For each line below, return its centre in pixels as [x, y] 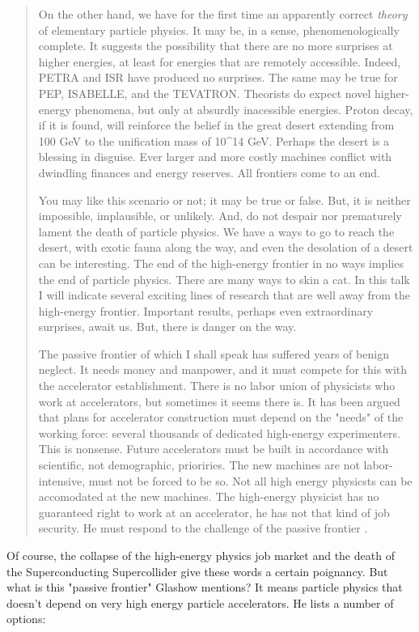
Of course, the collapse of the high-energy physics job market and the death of [201, 555]
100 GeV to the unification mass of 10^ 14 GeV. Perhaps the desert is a [214, 140]
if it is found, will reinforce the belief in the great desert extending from [216, 125]
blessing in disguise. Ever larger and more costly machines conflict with [215, 157]
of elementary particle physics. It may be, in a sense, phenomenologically [219, 30]
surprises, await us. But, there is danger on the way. [167, 327]
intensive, [62, 480]
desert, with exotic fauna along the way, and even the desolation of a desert [226, 247]
